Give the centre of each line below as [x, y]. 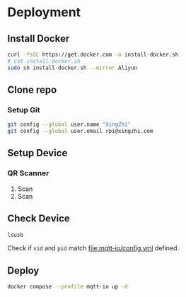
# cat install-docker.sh [44, 61]
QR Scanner [28, 173]
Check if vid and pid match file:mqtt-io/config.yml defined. [93, 248]
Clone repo [32, 90]
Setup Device [37, 153]
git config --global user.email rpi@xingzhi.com [80, 132]
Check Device [39, 219]
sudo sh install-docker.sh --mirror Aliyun [72, 68]
